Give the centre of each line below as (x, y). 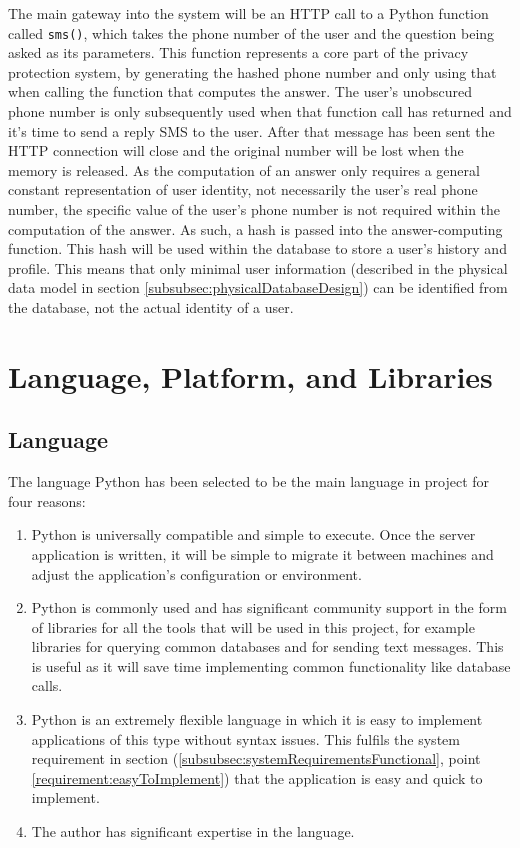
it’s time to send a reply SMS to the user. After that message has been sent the (251, 130)
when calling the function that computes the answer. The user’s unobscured (240, 91)
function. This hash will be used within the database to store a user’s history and (257, 248)
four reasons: (47, 500)
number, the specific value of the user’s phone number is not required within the (254, 209)
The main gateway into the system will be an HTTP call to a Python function (248, 13)
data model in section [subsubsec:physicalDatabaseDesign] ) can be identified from (258, 287)
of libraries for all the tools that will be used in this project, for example (253, 626)
